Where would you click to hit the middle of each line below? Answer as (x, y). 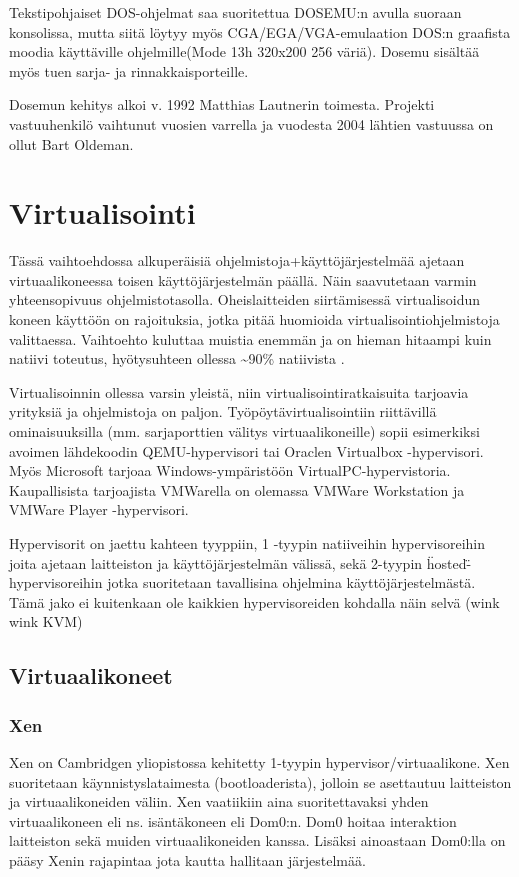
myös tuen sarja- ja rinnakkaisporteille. (129, 70)
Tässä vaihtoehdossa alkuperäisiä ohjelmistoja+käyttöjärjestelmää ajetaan (237, 260)
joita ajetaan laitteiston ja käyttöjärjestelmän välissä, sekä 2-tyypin (216, 562)
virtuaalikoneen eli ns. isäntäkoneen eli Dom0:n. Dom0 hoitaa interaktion (233, 820)
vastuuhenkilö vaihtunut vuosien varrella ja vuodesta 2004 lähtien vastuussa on (251, 123)
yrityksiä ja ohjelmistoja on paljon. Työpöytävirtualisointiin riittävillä (223, 411)
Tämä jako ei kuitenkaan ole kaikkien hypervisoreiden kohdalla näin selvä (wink (254, 601)
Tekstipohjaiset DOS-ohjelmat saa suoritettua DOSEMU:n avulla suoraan (235, 12)
